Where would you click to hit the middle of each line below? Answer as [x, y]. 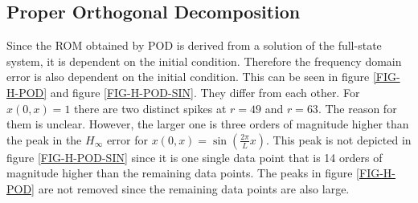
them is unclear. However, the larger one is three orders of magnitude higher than [208, 124]
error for [127, 139]
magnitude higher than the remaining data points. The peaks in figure [180, 173]
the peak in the [44, 139]
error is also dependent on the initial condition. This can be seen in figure [188, 77]
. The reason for [357, 108]
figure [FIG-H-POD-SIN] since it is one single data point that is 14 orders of [195, 157]
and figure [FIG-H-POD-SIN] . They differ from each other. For [205, 92]
